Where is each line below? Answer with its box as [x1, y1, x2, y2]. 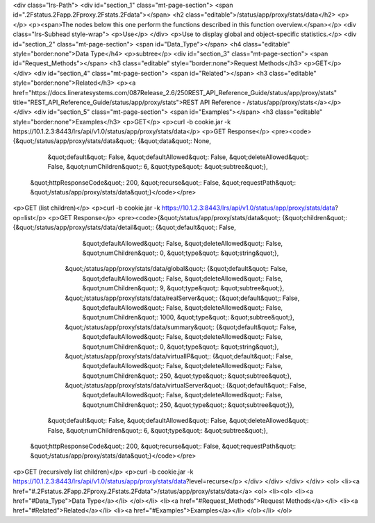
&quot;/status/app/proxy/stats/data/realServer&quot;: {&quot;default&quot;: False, [65, 294, 300, 302]
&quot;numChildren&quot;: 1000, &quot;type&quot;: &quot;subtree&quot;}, [82, 313, 294, 322]
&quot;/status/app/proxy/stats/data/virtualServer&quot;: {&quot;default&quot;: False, [65, 381, 307, 390]
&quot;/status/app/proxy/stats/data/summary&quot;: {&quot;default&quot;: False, [65, 323, 297, 331]
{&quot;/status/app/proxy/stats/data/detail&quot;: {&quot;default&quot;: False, [12, 223, 236, 232]
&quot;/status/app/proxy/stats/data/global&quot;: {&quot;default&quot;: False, [65, 265, 287, 273]
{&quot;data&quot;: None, [137, 137, 211, 145]
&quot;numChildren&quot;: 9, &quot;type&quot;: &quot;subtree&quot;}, [82, 284, 285, 292]
